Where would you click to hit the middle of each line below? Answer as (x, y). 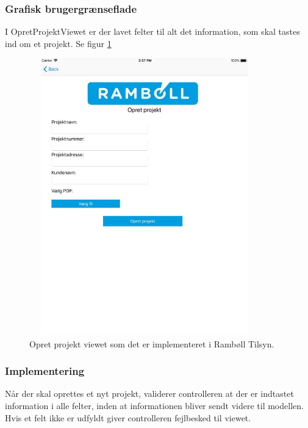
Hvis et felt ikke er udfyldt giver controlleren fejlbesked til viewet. (128, 417)
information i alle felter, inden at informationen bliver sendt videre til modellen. (154, 405)
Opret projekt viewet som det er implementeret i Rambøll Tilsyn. (152, 343)
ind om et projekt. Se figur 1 (58, 43)
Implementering (45, 371)
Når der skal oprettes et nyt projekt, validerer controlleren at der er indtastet (149, 394)
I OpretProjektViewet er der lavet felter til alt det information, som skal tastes (152, 31)
